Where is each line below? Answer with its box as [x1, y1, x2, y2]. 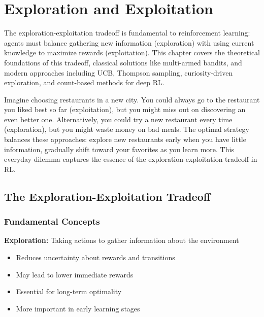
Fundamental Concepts [4, 215, 100, 228]
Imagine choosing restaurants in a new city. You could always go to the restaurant [4, 94, 260, 104]
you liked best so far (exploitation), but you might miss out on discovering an [4, 104, 246, 115]
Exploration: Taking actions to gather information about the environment [4, 235, 239, 245]
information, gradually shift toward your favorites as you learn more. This [4, 144, 234, 154]
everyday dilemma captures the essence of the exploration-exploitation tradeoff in [4, 154, 257, 164]
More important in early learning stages [16, 303, 140, 313]
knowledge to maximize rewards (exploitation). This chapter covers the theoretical [4, 47, 260, 58]
